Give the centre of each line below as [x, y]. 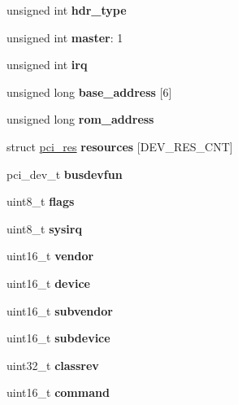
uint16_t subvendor [60, 310]
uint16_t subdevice [58, 338]
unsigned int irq [47, 65]
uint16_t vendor [50, 256]
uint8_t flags [41, 201]
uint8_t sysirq [44, 228]
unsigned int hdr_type [67, 10]
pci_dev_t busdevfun [65, 174]
